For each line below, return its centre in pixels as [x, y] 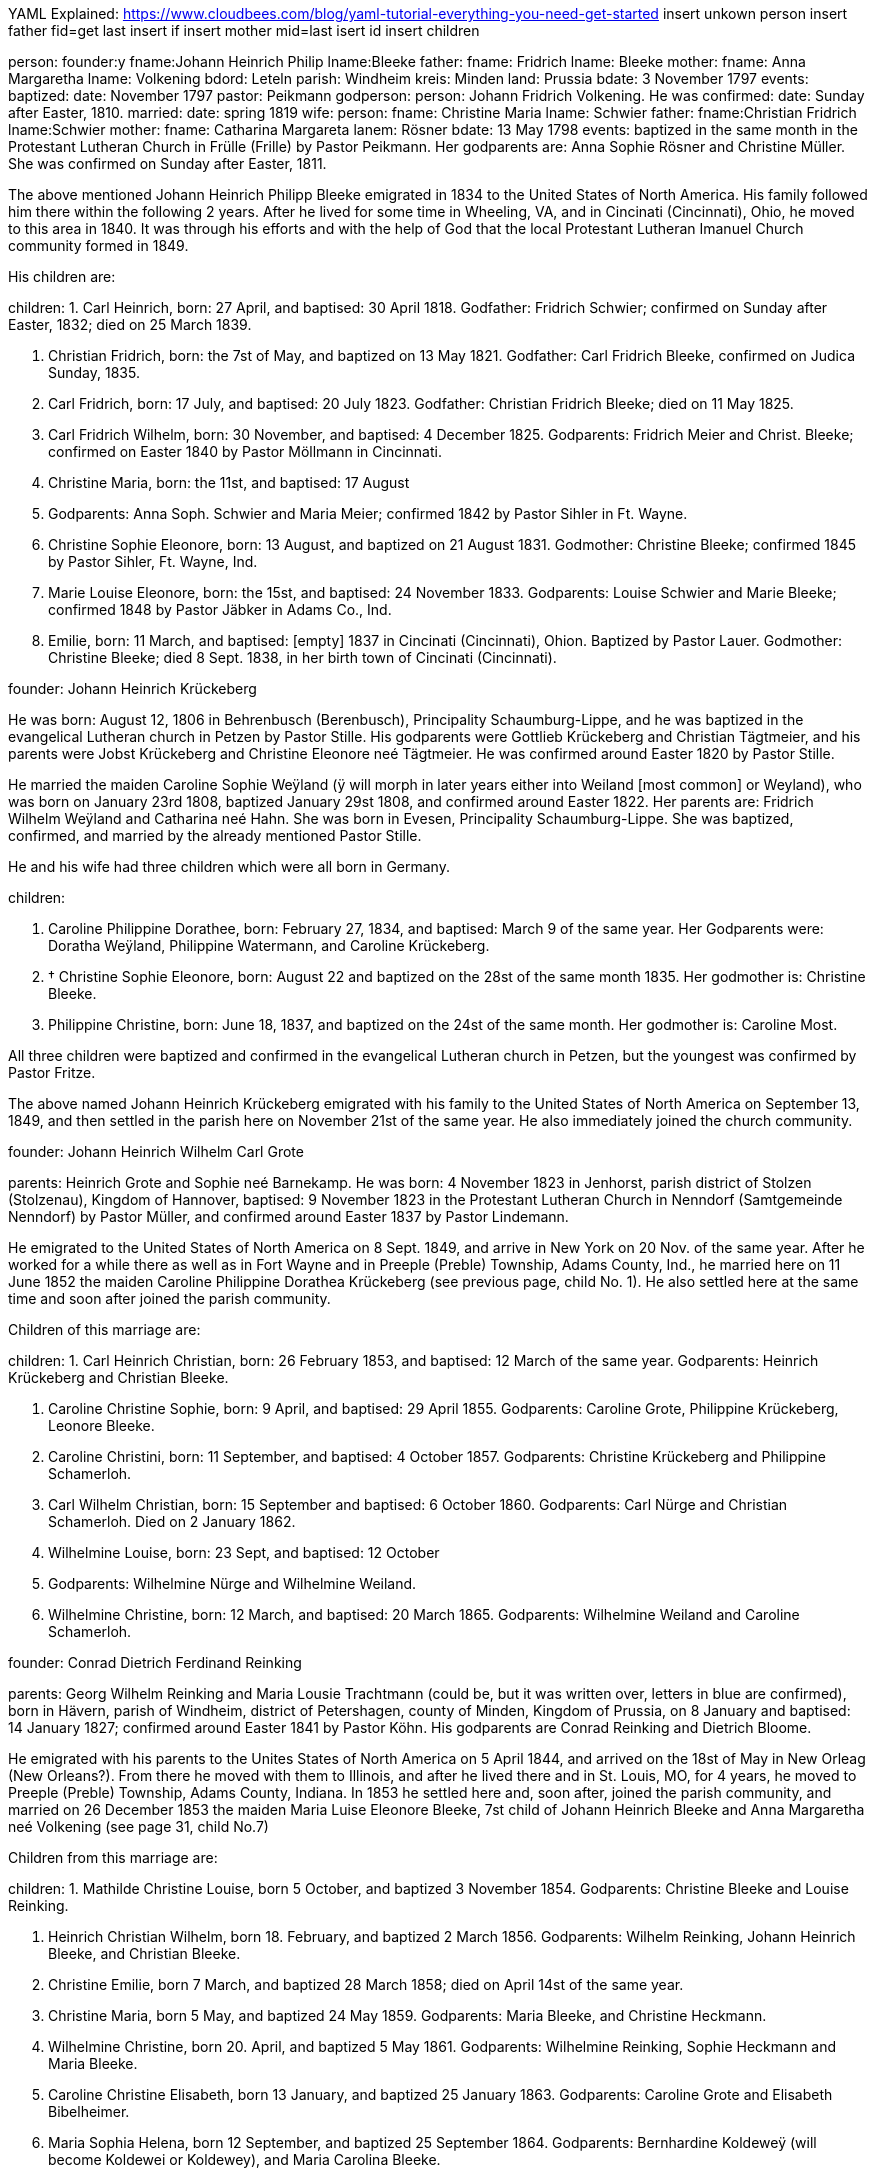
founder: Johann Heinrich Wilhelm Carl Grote [156, 1151]
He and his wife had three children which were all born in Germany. [229, 866]
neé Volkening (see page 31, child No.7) [138, 1826]
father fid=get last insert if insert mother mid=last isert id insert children [244, 30]
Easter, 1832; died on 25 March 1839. [130, 324]
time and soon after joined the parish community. [169, 1298]
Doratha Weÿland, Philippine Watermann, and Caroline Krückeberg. [269, 945]
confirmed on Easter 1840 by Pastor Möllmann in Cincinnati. [245, 451]
